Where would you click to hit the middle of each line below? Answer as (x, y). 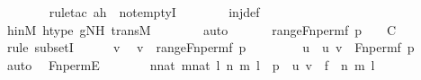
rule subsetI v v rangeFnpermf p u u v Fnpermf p (210, 47)
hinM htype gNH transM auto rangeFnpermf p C (202, 29)
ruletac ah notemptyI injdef (154, 12)
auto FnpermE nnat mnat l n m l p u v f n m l (191, 64)
